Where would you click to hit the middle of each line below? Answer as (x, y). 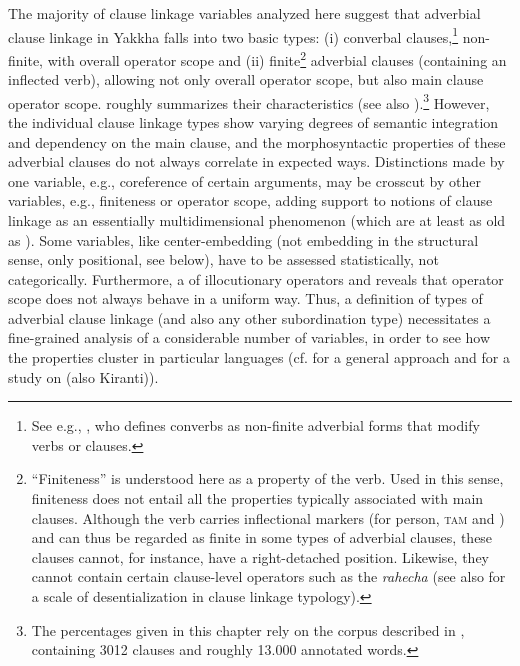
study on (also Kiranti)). (83, 376)
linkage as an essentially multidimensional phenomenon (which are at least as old (257, 219)
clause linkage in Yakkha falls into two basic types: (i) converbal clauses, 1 (233, 35)
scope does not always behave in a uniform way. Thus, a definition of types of (245, 298)
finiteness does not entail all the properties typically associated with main (257, 498)
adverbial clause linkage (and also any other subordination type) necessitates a (249, 317)
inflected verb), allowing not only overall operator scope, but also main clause (246, 79)
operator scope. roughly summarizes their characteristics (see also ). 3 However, (249, 101)
